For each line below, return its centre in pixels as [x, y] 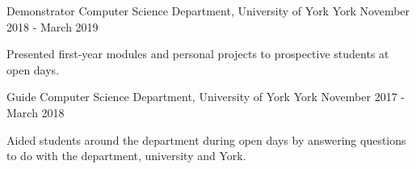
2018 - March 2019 [53, 26]
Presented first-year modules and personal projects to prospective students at [198, 54]
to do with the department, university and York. [126, 156]
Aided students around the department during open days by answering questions [206, 139]
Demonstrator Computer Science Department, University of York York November [208, 11]
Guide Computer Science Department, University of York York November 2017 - [206, 97]
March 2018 [36, 112]
